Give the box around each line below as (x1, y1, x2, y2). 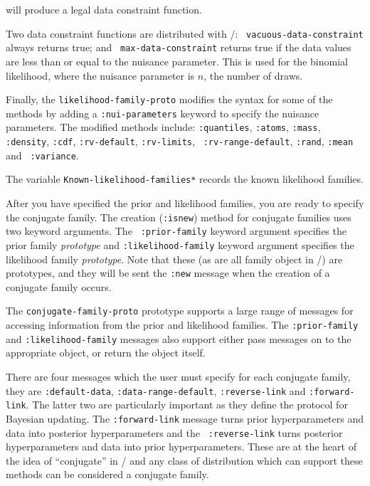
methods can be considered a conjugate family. (6, 467, 209, 482)
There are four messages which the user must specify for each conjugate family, (6, 369, 351, 384)
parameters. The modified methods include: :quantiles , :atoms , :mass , (6, 120, 321, 134)
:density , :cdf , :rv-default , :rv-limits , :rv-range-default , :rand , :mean (6, 134, 354, 149)
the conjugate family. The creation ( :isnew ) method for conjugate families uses (6, 209, 351, 224)
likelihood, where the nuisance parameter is (6, 68, 195, 83)
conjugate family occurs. (6, 279, 112, 294)
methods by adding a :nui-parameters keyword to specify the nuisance (6, 105, 319, 120)
